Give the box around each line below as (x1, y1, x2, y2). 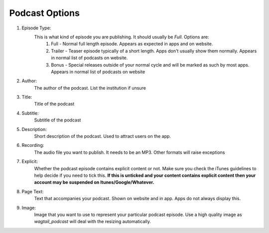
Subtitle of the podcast (34, 117, 81, 123)
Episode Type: (21, 25, 51, 31)
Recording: (21, 142, 44, 148)
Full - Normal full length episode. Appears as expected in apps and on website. (51, 41, 213, 47)
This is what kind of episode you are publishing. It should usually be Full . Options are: (34, 34, 209, 40)
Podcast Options (9, 7, 80, 18)
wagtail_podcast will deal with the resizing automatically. (34, 219, 151, 225)
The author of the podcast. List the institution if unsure (34, 85, 146, 91)
